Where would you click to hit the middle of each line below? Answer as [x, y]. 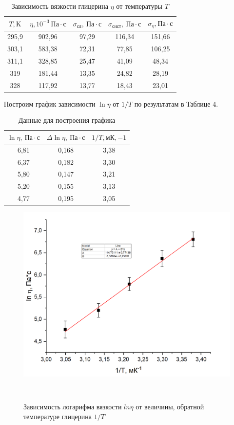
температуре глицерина [58, 416]
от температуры [139, 6]
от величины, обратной [170, 407]
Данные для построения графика [67, 120]
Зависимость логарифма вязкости [73, 407]
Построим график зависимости [50, 103]
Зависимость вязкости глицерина [60, 6]
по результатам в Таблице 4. [176, 103]
